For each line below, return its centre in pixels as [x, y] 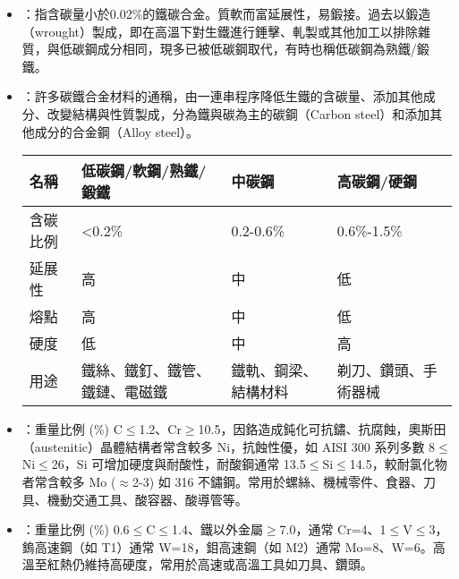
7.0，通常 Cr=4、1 [333, 529]
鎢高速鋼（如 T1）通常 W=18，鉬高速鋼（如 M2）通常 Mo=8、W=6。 [227, 546]
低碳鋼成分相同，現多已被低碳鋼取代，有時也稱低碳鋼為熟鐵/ [238, 49]
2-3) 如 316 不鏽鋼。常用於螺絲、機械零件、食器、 [278, 481]
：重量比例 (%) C [72, 429]
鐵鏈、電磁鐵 [124, 392]
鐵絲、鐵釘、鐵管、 [145, 370]
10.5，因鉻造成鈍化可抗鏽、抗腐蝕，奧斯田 [322, 429]
